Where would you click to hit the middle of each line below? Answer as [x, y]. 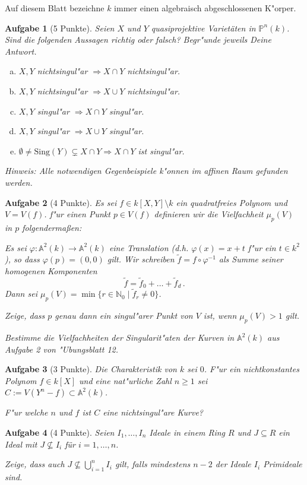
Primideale [283, 464]
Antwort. [21, 51]
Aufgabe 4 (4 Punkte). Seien [60, 432]
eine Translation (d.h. [149, 247]
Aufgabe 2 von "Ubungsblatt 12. [62, 349]
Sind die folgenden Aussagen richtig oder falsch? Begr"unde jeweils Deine [138, 39]
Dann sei [21, 294]
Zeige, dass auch [35, 464]
